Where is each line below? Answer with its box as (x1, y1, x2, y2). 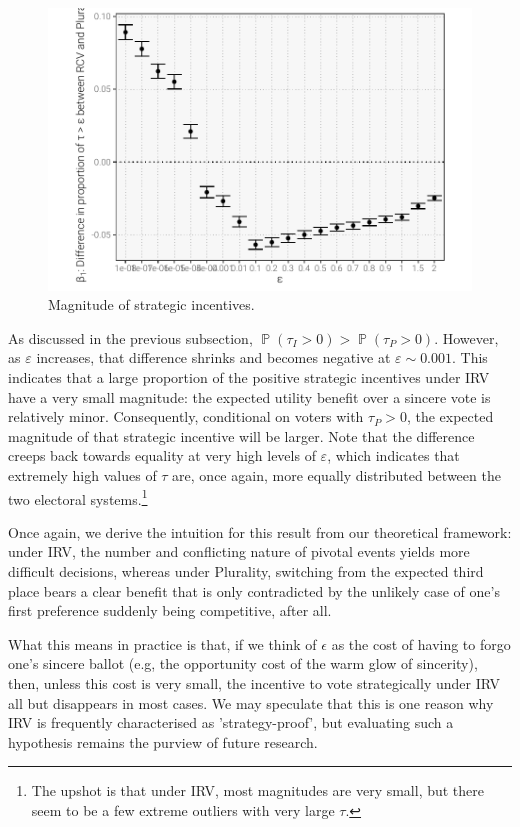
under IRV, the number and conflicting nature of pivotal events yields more (8, 541, 470, 562)
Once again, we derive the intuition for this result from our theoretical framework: (8, 521, 512, 542)
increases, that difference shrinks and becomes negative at (36, 347, 391, 368)
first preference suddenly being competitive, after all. (8, 600, 332, 621)
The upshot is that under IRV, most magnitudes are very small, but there (31, 780, 485, 801)
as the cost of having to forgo (331, 633, 511, 654)
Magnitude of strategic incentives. (48, 294, 255, 315)
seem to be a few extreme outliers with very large (31, 799, 335, 820)
